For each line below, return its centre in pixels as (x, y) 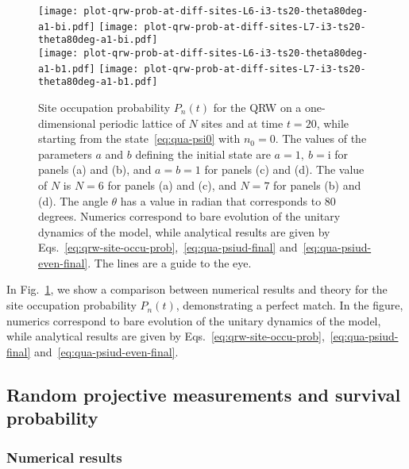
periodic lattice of (142, 123)
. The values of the (321, 138)
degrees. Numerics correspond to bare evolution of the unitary (189, 216)
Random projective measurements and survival (204, 394)
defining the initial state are (203, 154)
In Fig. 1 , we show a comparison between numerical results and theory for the (197, 289)
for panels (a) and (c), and (172, 185)
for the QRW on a (257, 107)
